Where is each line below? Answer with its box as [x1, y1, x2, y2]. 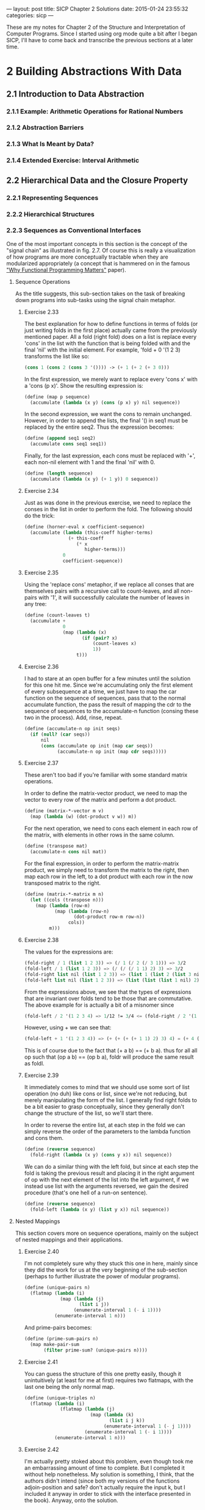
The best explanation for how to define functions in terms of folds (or [24, 320, 198, 327]
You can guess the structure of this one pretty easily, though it [24, 1370, 181, 1377]
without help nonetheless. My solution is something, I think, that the [24, 1470, 194, 1478]
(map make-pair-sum [29, 1341, 79, 1347]
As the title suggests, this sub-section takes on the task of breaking [15, 290, 185, 297]
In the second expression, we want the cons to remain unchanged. [24, 410, 192, 418]
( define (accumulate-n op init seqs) [24, 726, 121, 732]
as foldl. [24, 1060, 45, 1067]
